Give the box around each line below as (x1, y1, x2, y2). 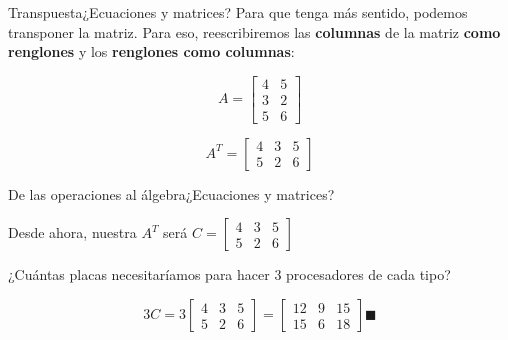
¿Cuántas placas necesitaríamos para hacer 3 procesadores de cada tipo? (8, 264, 451, 285)
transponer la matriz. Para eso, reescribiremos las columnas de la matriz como (8, 21, 501, 42)
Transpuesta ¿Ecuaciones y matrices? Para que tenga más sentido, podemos (8, 2, 468, 22)
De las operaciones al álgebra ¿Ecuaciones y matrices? (8, 183, 335, 204)
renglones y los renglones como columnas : (8, 41, 295, 62)
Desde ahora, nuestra (8, 222, 137, 243)
